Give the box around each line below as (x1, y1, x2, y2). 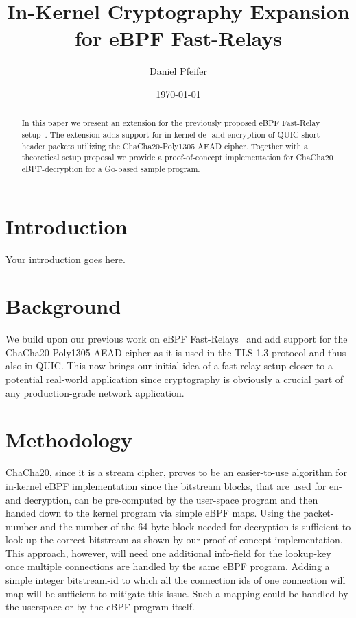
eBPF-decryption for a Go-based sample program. (21, 162, 200, 174)
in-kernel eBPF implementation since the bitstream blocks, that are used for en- (5, 478, 342, 493)
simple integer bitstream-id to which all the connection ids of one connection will (5, 573, 346, 587)
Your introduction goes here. (5, 251, 126, 266)
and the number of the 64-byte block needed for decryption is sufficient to (40, 519, 351, 533)
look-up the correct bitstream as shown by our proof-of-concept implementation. (5, 532, 343, 547)
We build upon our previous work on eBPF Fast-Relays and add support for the (5, 332, 348, 346)
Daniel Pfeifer (149, 64, 208, 78)
